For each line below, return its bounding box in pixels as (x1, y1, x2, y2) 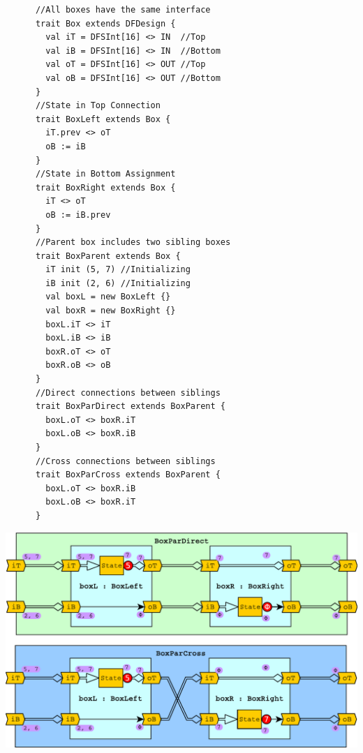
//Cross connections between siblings (35, 456, 216, 466)
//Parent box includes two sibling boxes (35, 237, 231, 248)
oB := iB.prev (45, 209, 111, 220)
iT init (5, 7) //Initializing (45, 264, 191, 275)
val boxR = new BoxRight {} (45, 306, 176, 316)
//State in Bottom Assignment (35, 169, 176, 179)
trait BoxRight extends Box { (35, 182, 176, 193)
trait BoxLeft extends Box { (35, 114, 171, 124)
